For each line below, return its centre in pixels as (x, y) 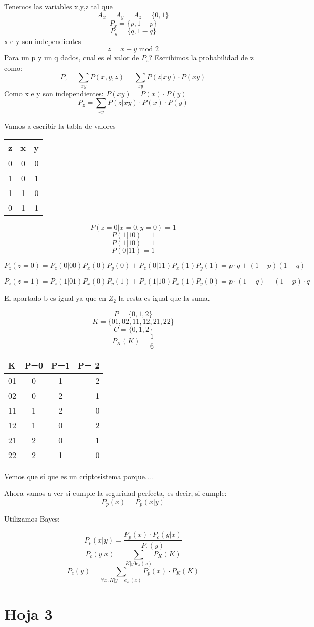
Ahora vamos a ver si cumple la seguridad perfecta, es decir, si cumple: (116, 493)
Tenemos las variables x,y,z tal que (58, 6)
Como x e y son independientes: (54, 93)
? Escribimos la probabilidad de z (201, 58)
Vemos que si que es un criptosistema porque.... (79, 476)
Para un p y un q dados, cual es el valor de (72, 58)
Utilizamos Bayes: (32, 519)
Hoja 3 (28, 613)
